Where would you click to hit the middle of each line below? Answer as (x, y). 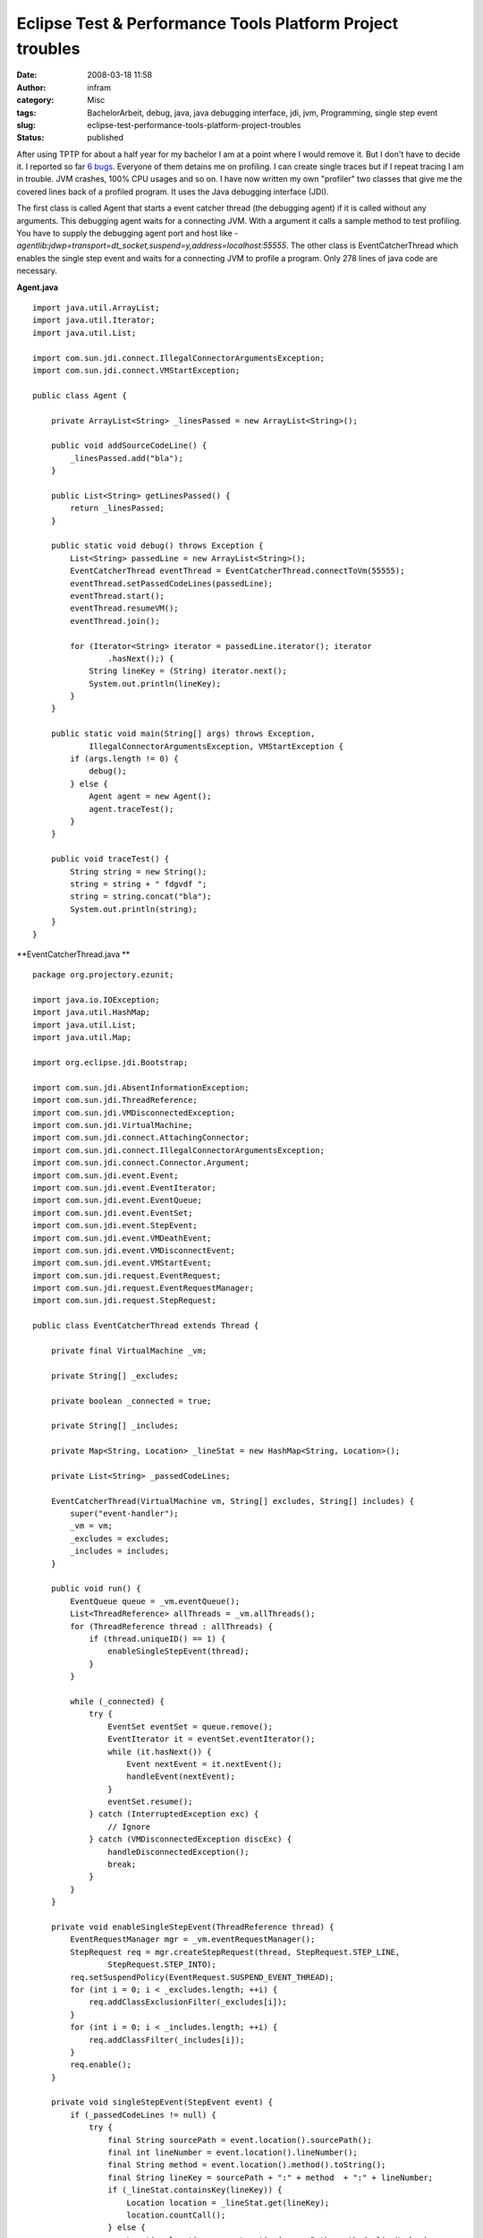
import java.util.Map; (82, 1038)
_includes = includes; (120, 1551)
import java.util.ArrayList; (96, 308)
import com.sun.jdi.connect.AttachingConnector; (141, 1138)
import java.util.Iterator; (94, 320)
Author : (31, 87)
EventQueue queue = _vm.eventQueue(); (155, 1601)
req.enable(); (101, 2065)
